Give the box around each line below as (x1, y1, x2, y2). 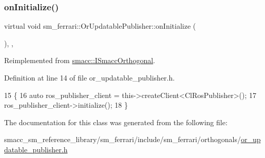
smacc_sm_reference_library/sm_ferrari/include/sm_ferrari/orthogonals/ (4, 134, 241, 145)
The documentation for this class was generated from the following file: (4, 116, 228, 127)
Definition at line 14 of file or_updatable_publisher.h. (4, 72, 175, 83)
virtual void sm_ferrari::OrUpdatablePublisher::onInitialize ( (4, 21, 196, 31)
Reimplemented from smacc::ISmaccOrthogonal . (4, 55, 155, 66)
